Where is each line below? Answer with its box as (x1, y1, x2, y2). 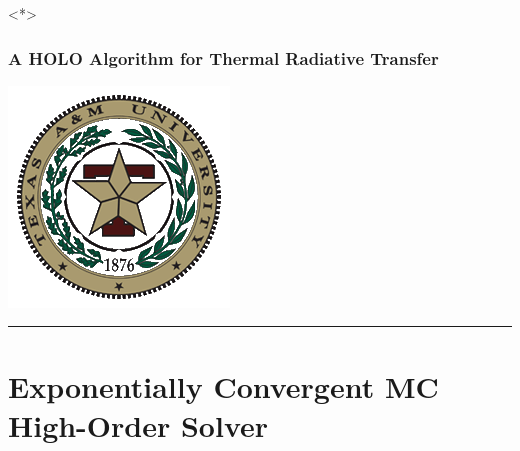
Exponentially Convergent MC (8, 365, 439, 406)
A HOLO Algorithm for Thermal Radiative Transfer (8, 45, 439, 70)
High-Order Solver (8, 404, 269, 445)
